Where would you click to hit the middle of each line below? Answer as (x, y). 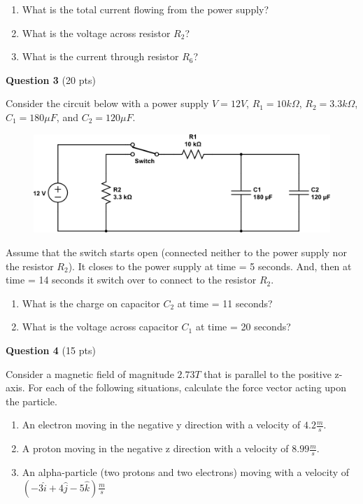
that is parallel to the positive (268, 373)
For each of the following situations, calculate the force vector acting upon (187, 387)
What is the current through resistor (100, 56)
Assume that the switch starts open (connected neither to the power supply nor (176, 252)
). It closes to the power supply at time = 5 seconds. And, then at (210, 266)
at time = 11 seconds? (225, 303)
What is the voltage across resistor (96, 33)
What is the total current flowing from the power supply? (145, 9)
